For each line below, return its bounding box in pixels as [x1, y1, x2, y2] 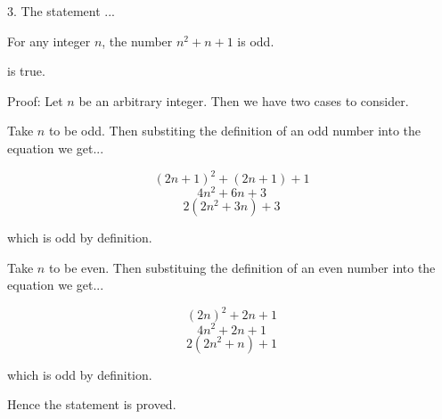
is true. [7, 62, 45, 80]
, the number [102, 31, 173, 50]
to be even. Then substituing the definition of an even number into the [48, 258, 436, 276]
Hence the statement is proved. [7, 395, 176, 414]
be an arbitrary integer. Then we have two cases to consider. [78, 91, 409, 110]
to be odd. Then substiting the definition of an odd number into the [48, 121, 422, 140]
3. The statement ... [7, 2, 116, 20]
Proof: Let [7, 91, 63, 110]
